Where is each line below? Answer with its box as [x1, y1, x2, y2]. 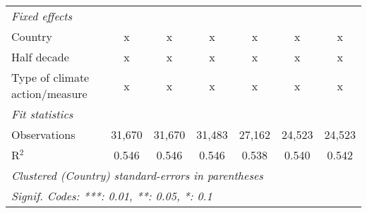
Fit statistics [11, 106, 73, 122]
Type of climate [11, 69, 90, 85]
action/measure [11, 85, 88, 102]
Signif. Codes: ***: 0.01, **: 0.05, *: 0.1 [11, 188, 212, 204]
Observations [11, 126, 76, 142]
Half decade [11, 49, 69, 65]
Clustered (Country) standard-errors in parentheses [11, 167, 263, 183]
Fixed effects [11, 8, 73, 24]
